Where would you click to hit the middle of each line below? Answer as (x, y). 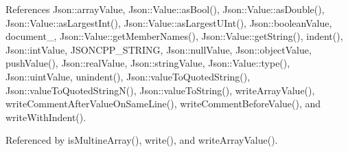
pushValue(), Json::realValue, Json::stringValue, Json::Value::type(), (148, 63)
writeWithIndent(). (46, 117)
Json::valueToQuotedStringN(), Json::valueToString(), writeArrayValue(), (160, 90)
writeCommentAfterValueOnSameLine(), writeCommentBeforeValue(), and (163, 104)
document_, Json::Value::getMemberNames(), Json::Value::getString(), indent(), (174, 36)
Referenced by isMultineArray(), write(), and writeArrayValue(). (142, 140)
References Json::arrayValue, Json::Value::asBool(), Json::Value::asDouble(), (165, 9)
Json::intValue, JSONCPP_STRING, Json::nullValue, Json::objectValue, (159, 49)
